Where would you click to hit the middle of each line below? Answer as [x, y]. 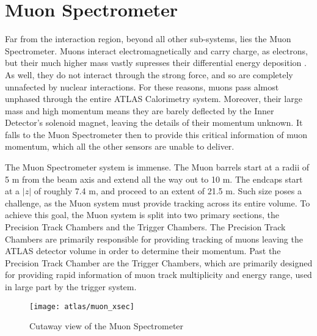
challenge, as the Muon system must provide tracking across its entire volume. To [158, 203]
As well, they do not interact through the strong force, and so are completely [149, 74]
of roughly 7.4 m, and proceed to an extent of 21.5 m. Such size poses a [168, 191]
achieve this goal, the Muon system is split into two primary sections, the [142, 215]
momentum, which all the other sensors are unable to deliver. [120, 146]
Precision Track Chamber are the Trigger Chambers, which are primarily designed [159, 262]
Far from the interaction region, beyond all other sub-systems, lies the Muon [148, 39]
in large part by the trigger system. [71, 287]
